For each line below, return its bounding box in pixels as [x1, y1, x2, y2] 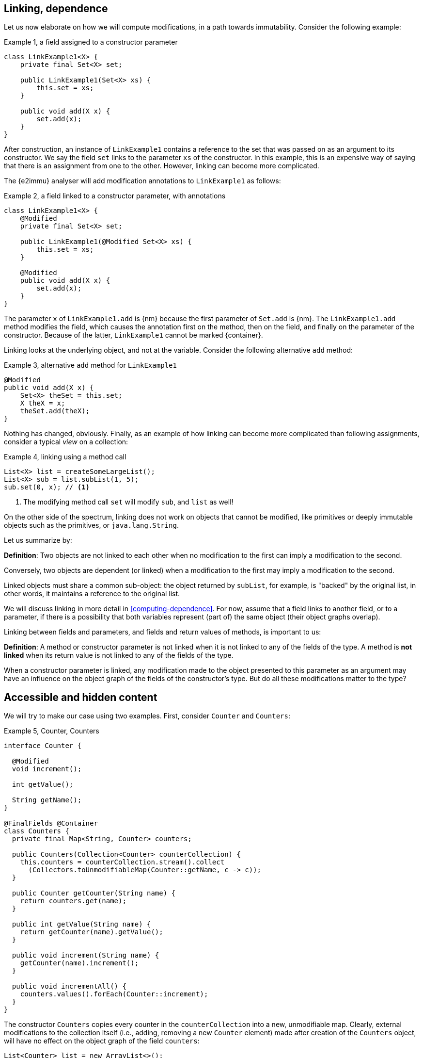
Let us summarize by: [4, 536, 72, 545]
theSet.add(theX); [20, 407, 90, 415]
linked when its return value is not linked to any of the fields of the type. [4, 651, 234, 660]
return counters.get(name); [20, 897, 126, 905]
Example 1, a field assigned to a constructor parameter [4, 38, 178, 47]
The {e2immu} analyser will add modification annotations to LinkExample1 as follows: [4, 177, 281, 185]
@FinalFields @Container [4, 819, 98, 828]
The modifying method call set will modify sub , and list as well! [23, 498, 234, 506]
